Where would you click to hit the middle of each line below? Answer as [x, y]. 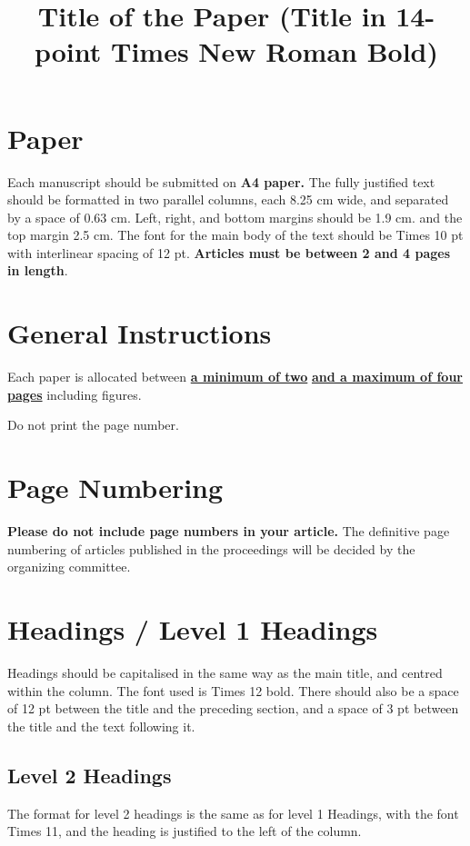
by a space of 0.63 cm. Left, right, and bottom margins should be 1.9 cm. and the [235, 217]
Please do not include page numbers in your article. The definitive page [229, 531]
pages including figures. [75, 394]
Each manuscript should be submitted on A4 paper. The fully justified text [221, 181]
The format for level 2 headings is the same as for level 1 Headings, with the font [233, 813]
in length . [38, 270]
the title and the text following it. [101, 726]
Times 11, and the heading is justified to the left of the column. [185, 831]
